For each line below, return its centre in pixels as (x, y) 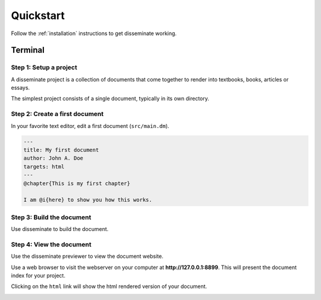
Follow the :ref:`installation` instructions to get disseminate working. (94, 33)
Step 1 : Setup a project (44, 67)
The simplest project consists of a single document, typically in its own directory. (110, 99)
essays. (20, 88)
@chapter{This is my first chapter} (77, 183)
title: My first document (61, 150)
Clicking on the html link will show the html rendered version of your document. (109, 286)
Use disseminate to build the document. (60, 229)
